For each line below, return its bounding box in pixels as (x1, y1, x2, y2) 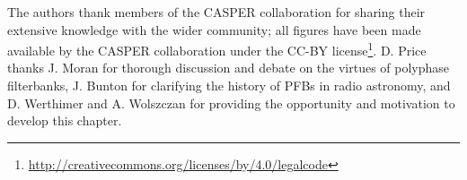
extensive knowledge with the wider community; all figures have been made (7, 20, 421, 39)
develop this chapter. (7, 111, 122, 130)
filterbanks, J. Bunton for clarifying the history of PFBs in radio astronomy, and (7, 76, 451, 95)
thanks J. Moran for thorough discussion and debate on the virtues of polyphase (7, 58, 450, 77)
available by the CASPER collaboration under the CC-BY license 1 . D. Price (7, 39, 427, 59)
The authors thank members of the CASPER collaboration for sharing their (7, 3, 426, 21)
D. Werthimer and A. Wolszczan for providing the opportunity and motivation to (7, 93, 455, 112)
